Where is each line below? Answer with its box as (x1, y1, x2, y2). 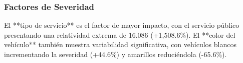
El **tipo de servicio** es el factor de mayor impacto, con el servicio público (4, 20, 239, 30)
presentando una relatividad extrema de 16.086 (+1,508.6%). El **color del (4, 29, 235, 40)
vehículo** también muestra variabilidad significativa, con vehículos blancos (4, 39, 236, 50)
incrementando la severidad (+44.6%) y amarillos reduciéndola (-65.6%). (4, 49, 227, 59)
